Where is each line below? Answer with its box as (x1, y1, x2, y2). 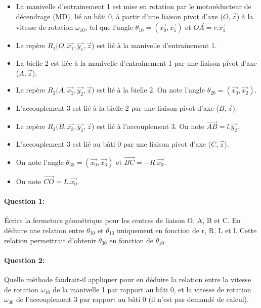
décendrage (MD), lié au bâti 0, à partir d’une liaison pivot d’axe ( (16, 11, 223, 21)
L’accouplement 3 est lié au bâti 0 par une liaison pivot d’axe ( (16, 139, 211, 149)
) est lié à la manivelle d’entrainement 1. (92, 40, 217, 51)
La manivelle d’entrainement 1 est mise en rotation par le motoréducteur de (16, 1, 251, 11)
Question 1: (4, 196, 45, 206)
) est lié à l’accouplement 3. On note (92, 121, 204, 131)
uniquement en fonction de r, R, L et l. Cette (117, 225, 257, 236)
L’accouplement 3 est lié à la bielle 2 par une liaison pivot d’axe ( (16, 103, 219, 113)
